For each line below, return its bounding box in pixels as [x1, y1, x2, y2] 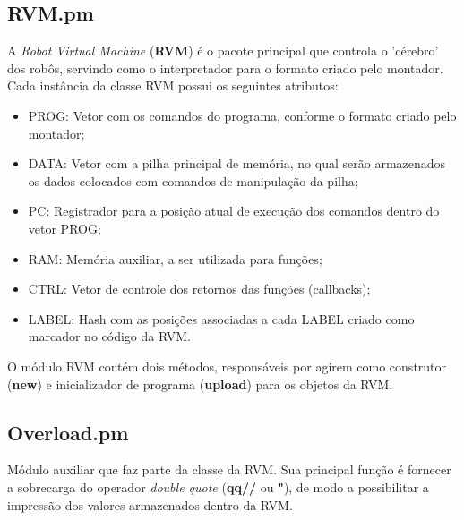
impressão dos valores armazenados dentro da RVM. [7, 495, 293, 514]
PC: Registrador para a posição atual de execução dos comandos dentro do [28, 201, 440, 220]
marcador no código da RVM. [28, 327, 191, 345]
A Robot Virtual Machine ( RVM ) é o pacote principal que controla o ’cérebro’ [7, 41, 439, 60]
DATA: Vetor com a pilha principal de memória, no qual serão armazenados [28, 154, 446, 173]
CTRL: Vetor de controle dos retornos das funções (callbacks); [28, 279, 371, 298]
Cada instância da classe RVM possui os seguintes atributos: [7, 76, 339, 95]
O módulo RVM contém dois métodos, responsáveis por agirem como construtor [7, 356, 447, 375]
